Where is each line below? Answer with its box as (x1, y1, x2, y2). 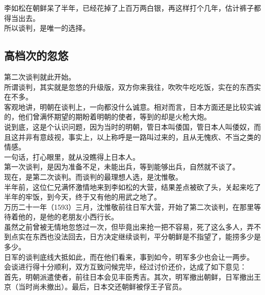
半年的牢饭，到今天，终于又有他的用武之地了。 (4, 191, 161, 202)
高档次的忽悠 (4, 47, 68, 63)
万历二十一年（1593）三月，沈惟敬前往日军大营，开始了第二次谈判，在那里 (4, 201, 254, 212)
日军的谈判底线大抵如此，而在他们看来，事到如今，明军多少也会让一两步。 (4, 251, 254, 262)
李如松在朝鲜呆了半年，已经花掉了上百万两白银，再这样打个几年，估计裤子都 (4, 3, 261, 13)
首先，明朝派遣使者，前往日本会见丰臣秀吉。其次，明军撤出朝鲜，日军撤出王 (4, 271, 261, 282)
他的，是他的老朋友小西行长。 (18, 211, 118, 222)
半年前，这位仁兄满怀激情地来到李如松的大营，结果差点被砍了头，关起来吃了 (4, 181, 261, 192)
